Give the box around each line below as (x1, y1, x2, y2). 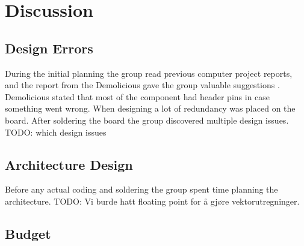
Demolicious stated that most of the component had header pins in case (5, 90, 270, 103)
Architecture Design (5, 155, 133, 173)
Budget (5, 224, 51, 242)
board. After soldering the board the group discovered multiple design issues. (5, 113, 289, 126)
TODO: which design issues (5, 125, 107, 138)
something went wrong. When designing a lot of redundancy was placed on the (5, 102, 296, 115)
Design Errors (5, 38, 93, 57)
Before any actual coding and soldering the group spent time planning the (5, 183, 278, 196)
